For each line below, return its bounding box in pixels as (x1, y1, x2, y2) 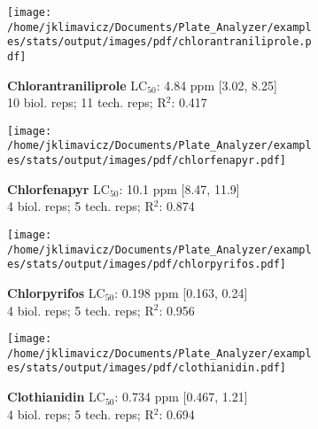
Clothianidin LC (7, 387, 105, 406)
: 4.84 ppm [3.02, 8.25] (156, 75, 277, 94)
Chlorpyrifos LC (7, 283, 105, 301)
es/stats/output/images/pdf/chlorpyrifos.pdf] (7, 258, 286, 271)
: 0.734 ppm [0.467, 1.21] (114, 387, 248, 406)
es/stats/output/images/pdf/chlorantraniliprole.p (7, 35, 312, 49)
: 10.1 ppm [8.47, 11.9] (119, 179, 240, 198)
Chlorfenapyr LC (7, 179, 110, 198)
